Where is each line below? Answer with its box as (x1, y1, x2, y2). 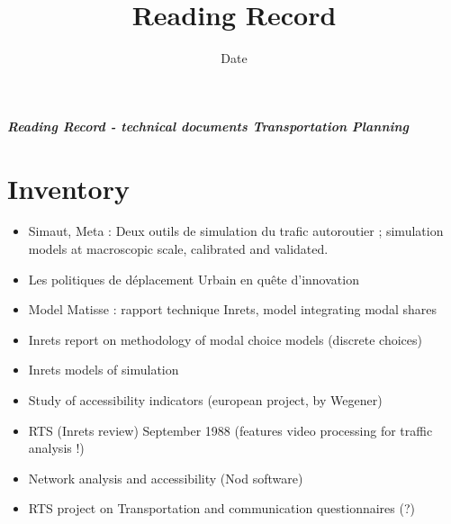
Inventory (7, 169, 130, 206)
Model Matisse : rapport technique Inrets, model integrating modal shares (28, 300, 437, 319)
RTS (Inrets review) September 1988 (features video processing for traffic (28, 420, 433, 439)
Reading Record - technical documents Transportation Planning (7, 116, 410, 135)
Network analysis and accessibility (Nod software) (28, 468, 303, 487)
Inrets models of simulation (28, 360, 179, 379)
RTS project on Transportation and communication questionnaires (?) (28, 499, 415, 518)
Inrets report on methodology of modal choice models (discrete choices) (28, 330, 422, 348)
